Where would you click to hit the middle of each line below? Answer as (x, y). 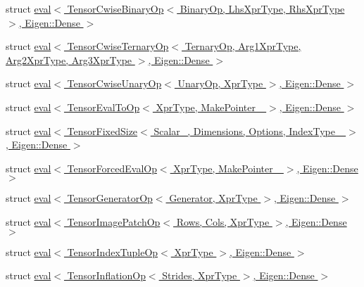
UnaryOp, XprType (220, 83)
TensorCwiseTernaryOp (118, 46)
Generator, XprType (213, 198)
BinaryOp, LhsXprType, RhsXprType (262, 8)
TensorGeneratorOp (110, 198)
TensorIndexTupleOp (113, 251)
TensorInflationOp (106, 275)
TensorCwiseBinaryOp (115, 8)
